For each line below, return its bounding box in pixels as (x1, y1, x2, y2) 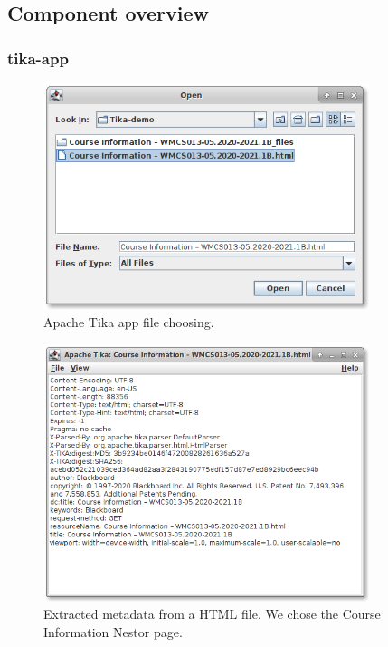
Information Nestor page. (43, 623, 183, 642)
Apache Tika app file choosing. (43, 313, 214, 332)
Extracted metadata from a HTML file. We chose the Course (43, 604, 381, 623)
